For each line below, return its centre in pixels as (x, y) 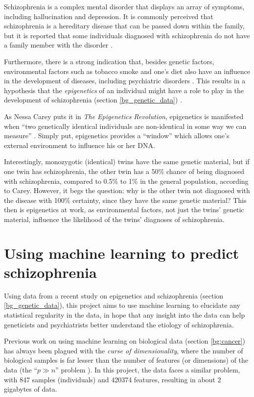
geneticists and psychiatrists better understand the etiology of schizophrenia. (119, 324)
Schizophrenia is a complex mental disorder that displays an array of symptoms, (124, 6)
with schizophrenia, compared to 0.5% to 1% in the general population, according (126, 181)
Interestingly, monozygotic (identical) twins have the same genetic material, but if (127, 161)
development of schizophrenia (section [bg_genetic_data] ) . (93, 100)
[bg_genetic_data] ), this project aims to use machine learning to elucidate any (122, 305)
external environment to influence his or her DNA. (80, 145)
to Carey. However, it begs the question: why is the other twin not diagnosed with (127, 190)
